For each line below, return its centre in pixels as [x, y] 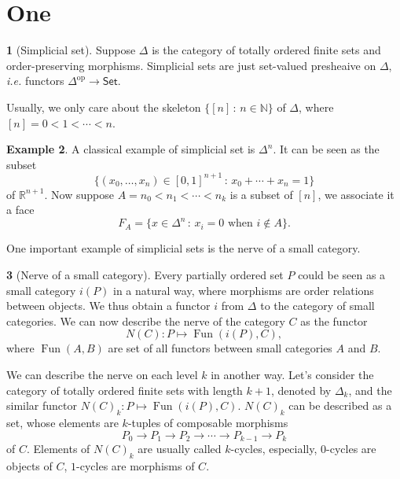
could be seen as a [342, 275]
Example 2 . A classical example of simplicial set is [131, 149]
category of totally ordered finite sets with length [125, 390]
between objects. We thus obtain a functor [108, 306]
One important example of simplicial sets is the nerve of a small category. [183, 248]
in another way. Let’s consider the [292, 375]
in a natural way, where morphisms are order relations [244, 290]
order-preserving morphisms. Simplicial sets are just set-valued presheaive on [191, 65]
